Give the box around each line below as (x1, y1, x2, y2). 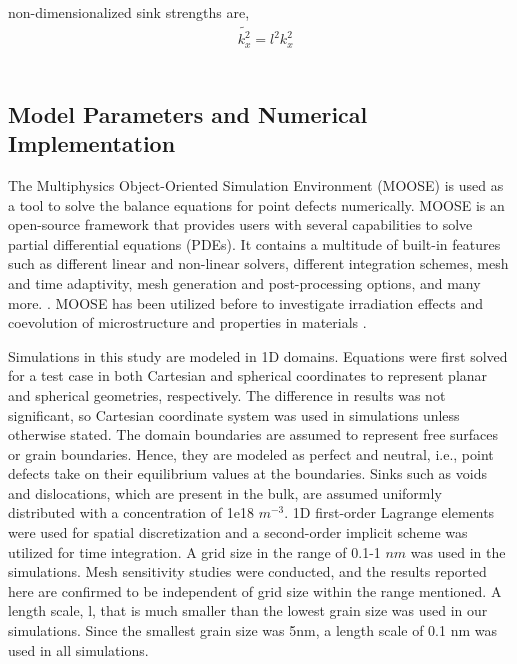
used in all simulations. (8, 639, 149, 660)
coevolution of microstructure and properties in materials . (8, 312, 367, 333)
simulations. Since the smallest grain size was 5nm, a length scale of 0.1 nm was (8, 620, 498, 641)
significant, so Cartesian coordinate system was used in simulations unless (8, 404, 460, 425)
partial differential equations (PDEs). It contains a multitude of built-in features (8, 233, 501, 254)
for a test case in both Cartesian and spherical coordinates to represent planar (8, 365, 488, 386)
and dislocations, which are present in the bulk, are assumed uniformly (8, 482, 442, 503)
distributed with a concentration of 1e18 (8, 502, 254, 523)
